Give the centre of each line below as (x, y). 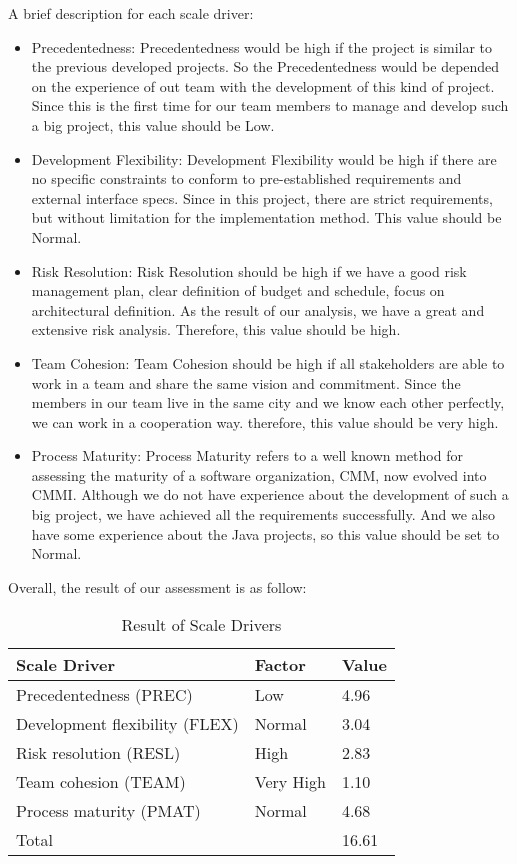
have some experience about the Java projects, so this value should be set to (265, 533)
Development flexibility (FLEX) (127, 724)
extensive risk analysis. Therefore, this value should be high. (216, 329)
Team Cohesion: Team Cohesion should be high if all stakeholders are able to (268, 362)
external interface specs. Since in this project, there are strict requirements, (262, 197)
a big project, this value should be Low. (153, 124)
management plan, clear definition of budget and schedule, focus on (238, 290)
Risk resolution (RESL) (98, 753)
